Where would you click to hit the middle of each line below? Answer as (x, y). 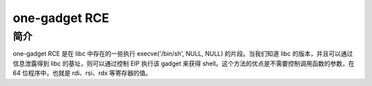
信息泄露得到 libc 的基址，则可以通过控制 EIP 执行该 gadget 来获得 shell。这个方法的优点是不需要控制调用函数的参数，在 (184, 63)
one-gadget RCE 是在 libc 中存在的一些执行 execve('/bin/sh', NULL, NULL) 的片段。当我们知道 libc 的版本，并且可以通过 (183, 54)
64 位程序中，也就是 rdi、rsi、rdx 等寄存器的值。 (82, 73)
